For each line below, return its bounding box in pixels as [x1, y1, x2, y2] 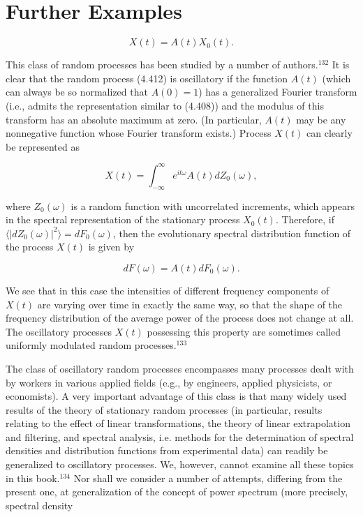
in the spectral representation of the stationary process [6, 212, 240, 227]
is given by [88, 239, 135, 254]
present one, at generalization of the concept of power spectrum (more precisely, [6, 484, 348, 499]
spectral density [6, 497, 73, 512]
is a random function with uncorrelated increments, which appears [71, 198, 355, 213]
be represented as [6, 139, 80, 153]
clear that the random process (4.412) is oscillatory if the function [6, 70, 288, 85]
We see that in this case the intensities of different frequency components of [6, 283, 329, 297]
